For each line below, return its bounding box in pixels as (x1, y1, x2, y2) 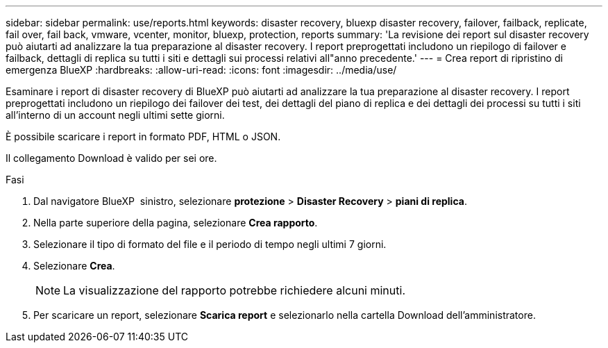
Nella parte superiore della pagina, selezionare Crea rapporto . (33, 217, 318, 229)
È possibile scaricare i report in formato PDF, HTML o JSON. (6, 131, 281, 142)
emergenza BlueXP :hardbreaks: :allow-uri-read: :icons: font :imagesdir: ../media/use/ (6, 64, 397, 76)
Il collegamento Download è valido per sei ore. (6, 152, 217, 164)
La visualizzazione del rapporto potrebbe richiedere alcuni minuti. (63, 283, 405, 297)
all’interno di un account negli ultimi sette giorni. (6, 109, 225, 121)
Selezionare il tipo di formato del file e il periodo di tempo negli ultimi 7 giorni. (33, 238, 387, 250)
